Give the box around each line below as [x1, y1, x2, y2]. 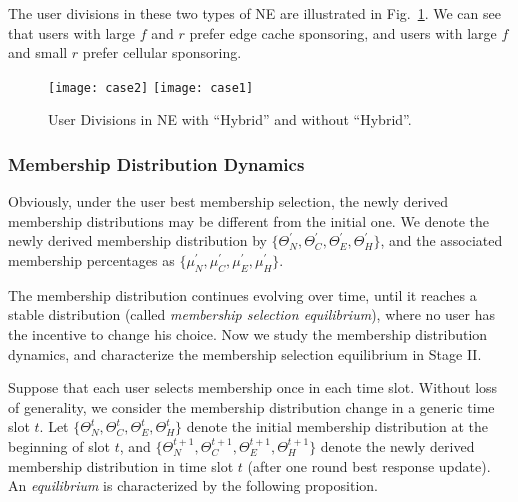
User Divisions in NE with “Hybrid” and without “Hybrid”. [48, 109, 412, 130]
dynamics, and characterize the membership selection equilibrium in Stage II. [8, 343, 482, 364]
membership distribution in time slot [8, 455, 234, 476]
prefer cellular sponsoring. [82, 42, 242, 63]
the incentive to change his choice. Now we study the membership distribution [8, 324, 488, 345]
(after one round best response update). [247, 455, 491, 476]
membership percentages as [8, 250, 175, 271]
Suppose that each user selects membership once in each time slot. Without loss [8, 377, 498, 398]
